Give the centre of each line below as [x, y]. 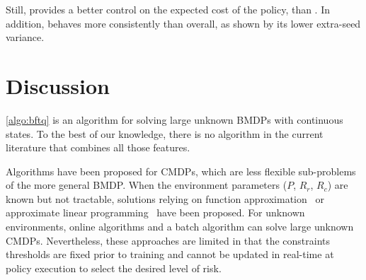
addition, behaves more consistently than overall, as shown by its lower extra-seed [183, 23]
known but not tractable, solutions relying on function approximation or [165, 198]
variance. [25, 37]
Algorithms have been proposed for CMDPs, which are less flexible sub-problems [181, 171]
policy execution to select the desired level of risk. [114, 268]
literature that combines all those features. [98, 147]
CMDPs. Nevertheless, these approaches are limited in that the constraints [168, 240]
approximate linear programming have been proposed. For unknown [155, 212]
